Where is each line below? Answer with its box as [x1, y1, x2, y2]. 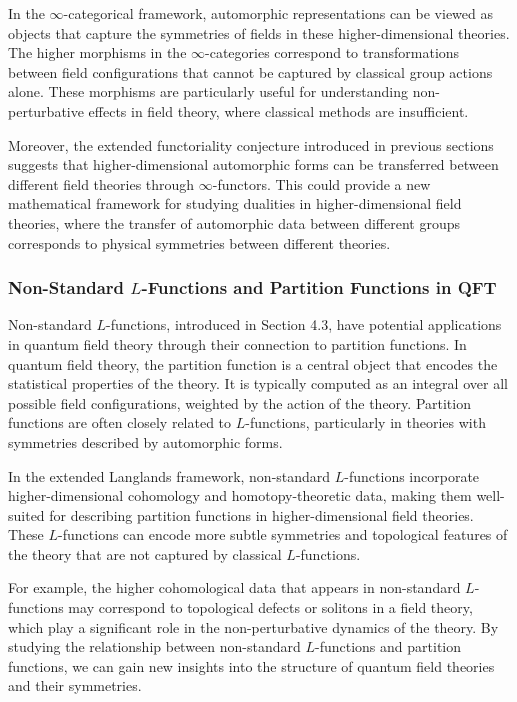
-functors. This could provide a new [212, 173, 431, 194]
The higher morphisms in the [8, 42, 187, 63]
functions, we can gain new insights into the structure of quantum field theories [8, 655, 495, 676]
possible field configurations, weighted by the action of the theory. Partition [8, 392, 471, 413]
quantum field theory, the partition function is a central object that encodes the [8, 353, 498, 374]
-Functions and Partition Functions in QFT [141, 275, 497, 300]
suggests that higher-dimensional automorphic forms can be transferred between [8, 154, 499, 175]
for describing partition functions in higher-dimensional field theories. [49, 504, 474, 525]
